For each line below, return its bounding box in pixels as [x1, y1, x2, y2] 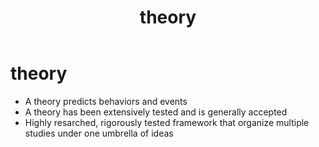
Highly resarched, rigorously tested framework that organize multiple [24, 116, 310, 128]
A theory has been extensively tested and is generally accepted [24, 106, 288, 118]
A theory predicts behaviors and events [24, 95, 188, 107]
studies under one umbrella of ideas [24, 127, 174, 139]
